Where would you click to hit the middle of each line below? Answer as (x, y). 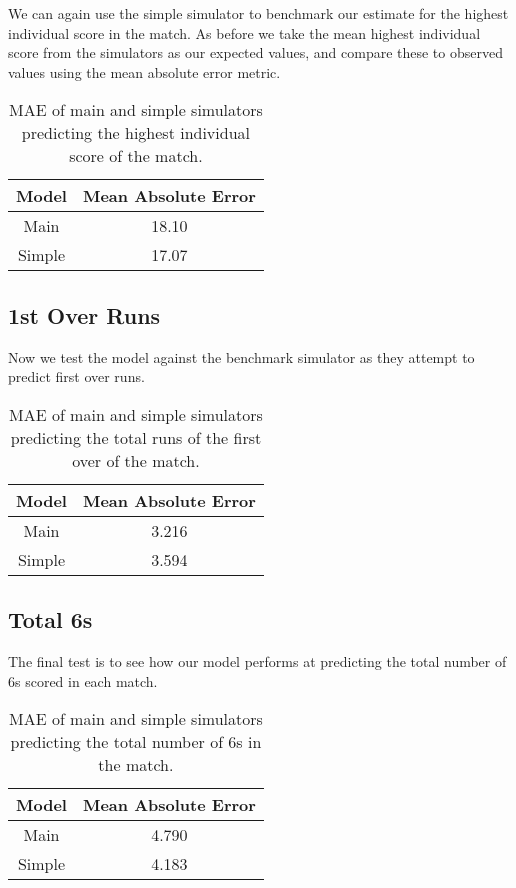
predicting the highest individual (136, 133)
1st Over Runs (84, 314)
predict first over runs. (76, 376)
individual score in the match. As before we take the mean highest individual (244, 32)
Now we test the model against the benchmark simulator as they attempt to (241, 356)
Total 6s (50, 619)
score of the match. (136, 156)
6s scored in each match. (83, 680)
